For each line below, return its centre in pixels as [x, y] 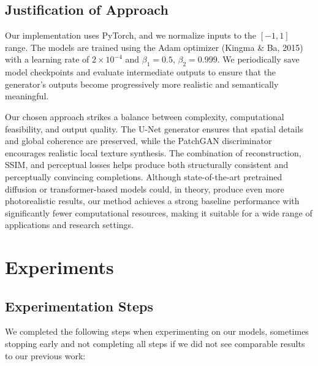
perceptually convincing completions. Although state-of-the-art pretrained [144, 176]
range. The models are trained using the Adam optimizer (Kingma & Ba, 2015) [154, 47]
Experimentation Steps [79, 306]
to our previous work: [45, 355]
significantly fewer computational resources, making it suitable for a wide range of [159, 212]
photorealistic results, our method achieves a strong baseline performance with [152, 201]
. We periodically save [258, 59]
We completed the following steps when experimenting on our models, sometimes [157, 331]
